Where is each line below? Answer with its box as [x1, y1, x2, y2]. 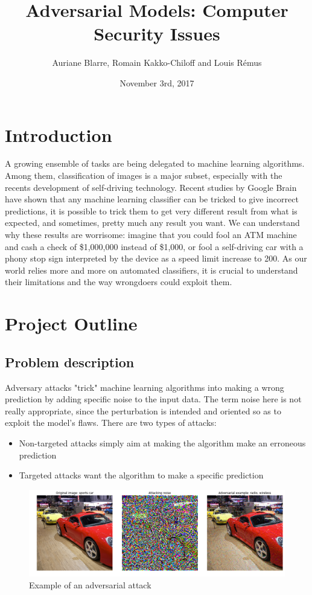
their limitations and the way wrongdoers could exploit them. [5, 275, 232, 288]
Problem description [5, 352, 135, 371]
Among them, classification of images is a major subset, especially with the [5, 169, 282, 182]
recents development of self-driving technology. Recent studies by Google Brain [5, 181, 297, 193]
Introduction [5, 122, 112, 147]
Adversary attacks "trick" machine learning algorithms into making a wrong [5, 381, 284, 393]
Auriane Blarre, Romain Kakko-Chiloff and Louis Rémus [52, 56, 262, 69]
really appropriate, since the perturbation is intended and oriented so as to [5, 404, 281, 417]
